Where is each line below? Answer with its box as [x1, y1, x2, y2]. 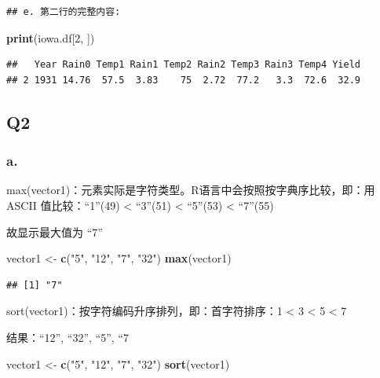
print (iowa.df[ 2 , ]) [6, 29, 95, 46]
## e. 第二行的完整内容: [6, 6, 121, 17]
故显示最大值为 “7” [6, 223, 103, 240]
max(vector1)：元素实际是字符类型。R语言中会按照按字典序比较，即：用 [6, 182, 375, 198]
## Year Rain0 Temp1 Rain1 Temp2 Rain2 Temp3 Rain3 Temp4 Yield [6, 59, 361, 71]
